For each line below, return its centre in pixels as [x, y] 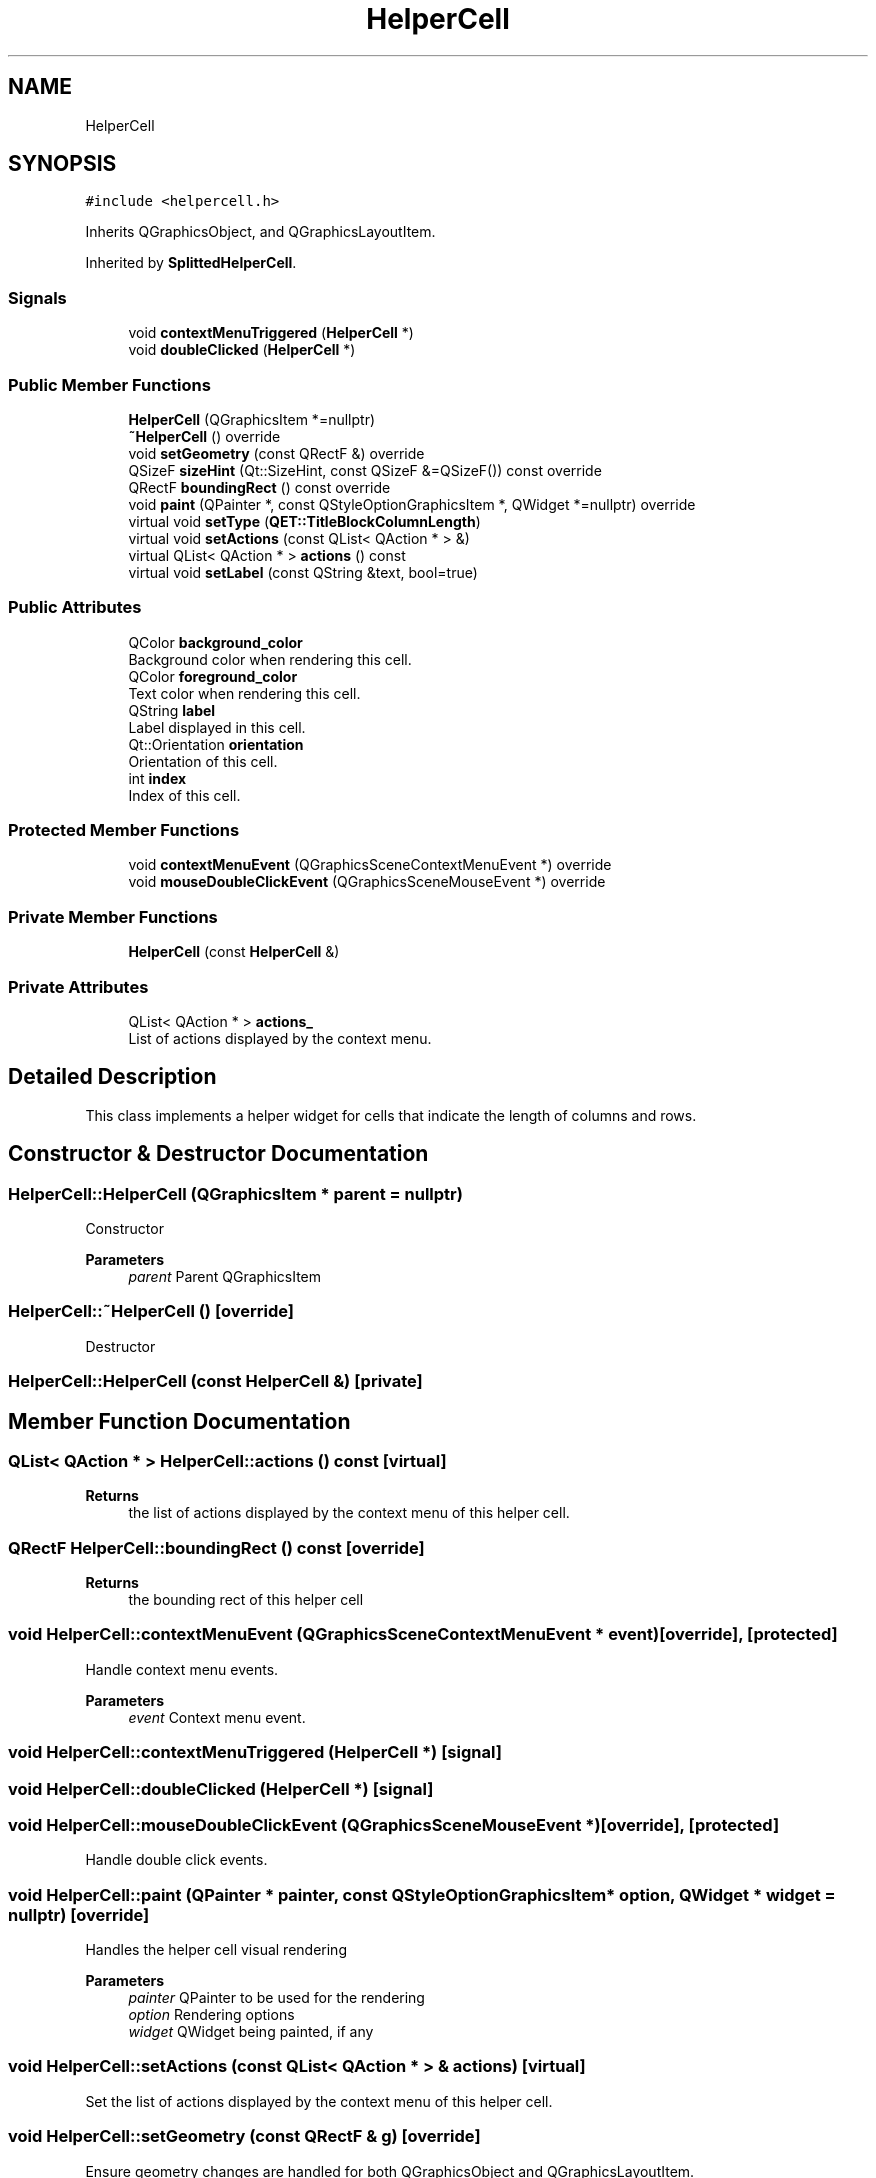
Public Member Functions [109, 384]
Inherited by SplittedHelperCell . [191, 263]
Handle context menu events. [182, 1669]
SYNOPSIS [62, 164]
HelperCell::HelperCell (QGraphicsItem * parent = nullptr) [235, 1193]
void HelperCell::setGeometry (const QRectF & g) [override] [244, 2136]
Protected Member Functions [124, 830]
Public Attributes [75, 607]
